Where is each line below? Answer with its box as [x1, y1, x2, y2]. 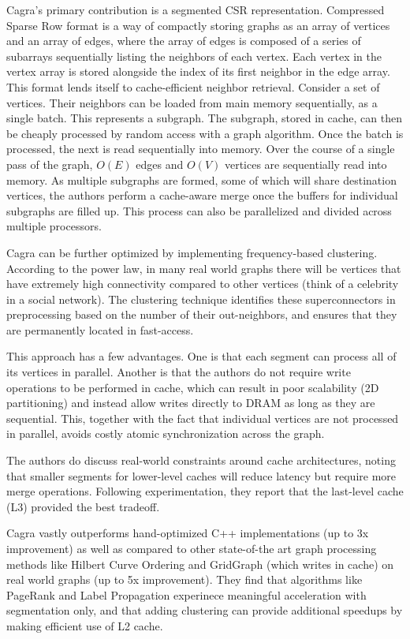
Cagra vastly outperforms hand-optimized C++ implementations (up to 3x [6, 525, 369, 541]
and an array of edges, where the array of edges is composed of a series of [6, 32, 361, 49]
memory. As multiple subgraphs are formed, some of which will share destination [6, 171, 397, 188]
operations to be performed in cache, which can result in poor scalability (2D [6, 379, 379, 395]
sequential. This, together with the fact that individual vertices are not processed [6, 409, 399, 426]
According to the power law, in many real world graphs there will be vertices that [6, 260, 401, 276]
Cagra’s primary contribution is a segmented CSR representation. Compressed [6, 2, 385, 17]
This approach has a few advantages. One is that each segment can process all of [6, 348, 397, 364]
